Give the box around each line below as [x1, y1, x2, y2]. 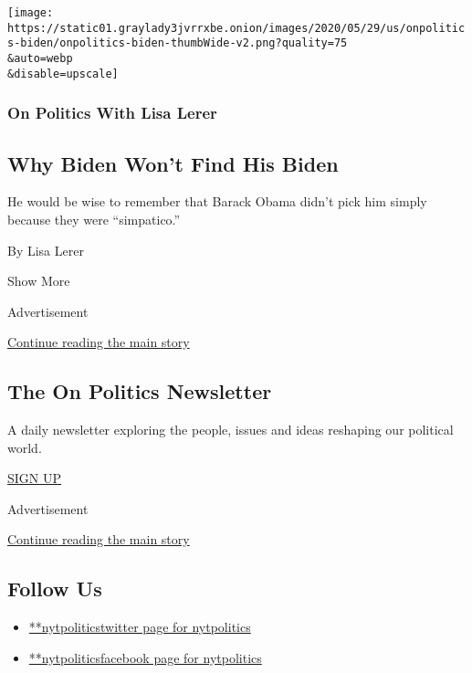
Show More [7, 271, 70, 290]
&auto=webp [7, 51, 73, 65]
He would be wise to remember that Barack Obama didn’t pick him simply [7, 192, 427, 211]
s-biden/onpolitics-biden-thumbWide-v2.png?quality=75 [7, 37, 348, 50]
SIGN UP [7, 468, 62, 488]
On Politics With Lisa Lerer [7, 101, 217, 124]
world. [7, 437, 42, 457]
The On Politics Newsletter [7, 377, 272, 405]
